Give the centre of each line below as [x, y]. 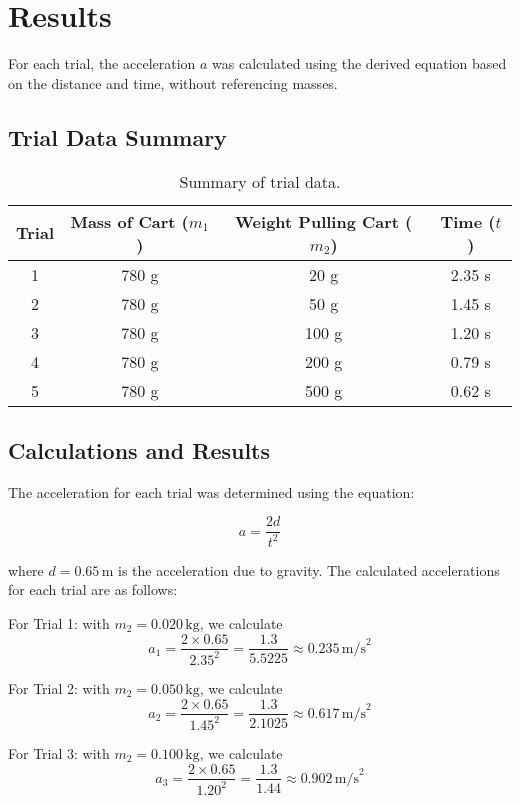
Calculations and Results [139, 449]
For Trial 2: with [59, 687]
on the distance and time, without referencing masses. [173, 82]
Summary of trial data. [260, 181]
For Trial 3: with [59, 752]
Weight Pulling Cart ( [324, 221]
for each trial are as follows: [93, 589]
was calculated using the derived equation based [359, 63]
